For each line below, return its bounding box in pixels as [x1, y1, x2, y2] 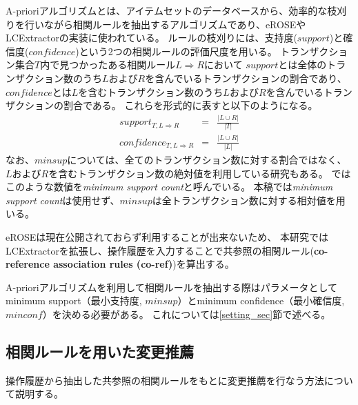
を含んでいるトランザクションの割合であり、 [145, 70, 347, 85]
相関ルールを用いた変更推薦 [6, 340, 194, 362]
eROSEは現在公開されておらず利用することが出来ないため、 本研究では [6, 230, 328, 244]
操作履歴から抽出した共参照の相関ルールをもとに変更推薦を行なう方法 [6, 373, 324, 387]
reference [6, 257, 50, 271]
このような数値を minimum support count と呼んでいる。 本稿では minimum [6, 179, 333, 194]
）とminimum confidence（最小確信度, [177, 293, 345, 308]
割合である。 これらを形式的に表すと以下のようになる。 [63, 98, 318, 112]
